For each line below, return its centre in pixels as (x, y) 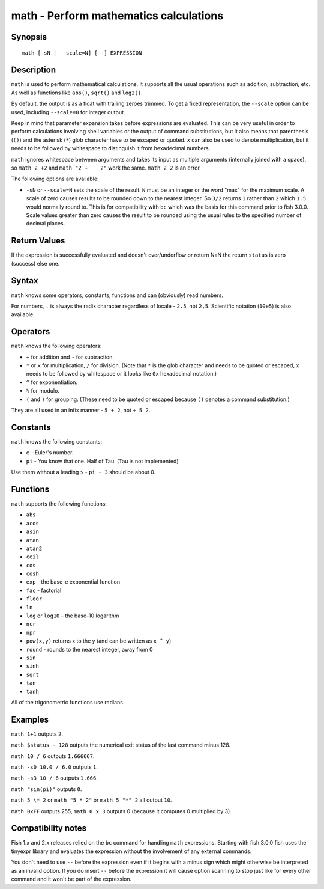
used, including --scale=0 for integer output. (68, 112)
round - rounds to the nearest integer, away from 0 (89, 649)
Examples (30, 719)
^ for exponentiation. (52, 382)
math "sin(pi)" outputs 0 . (46, 789)
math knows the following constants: (56, 441)
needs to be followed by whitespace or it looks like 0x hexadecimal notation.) (121, 374)
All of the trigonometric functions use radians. (68, 702)
